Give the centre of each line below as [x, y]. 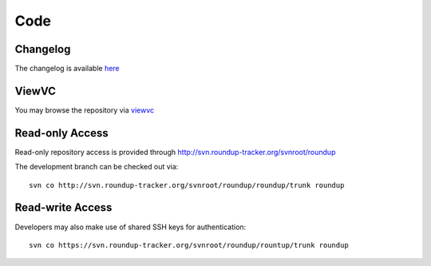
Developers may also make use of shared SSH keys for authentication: [130, 227]
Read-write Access [63, 208]
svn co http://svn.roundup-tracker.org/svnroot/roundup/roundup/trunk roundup [187, 185]
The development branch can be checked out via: [97, 167]
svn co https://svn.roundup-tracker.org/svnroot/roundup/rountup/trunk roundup [189, 245]
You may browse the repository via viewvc [85, 110]
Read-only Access [61, 133]
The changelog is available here [67, 69]
